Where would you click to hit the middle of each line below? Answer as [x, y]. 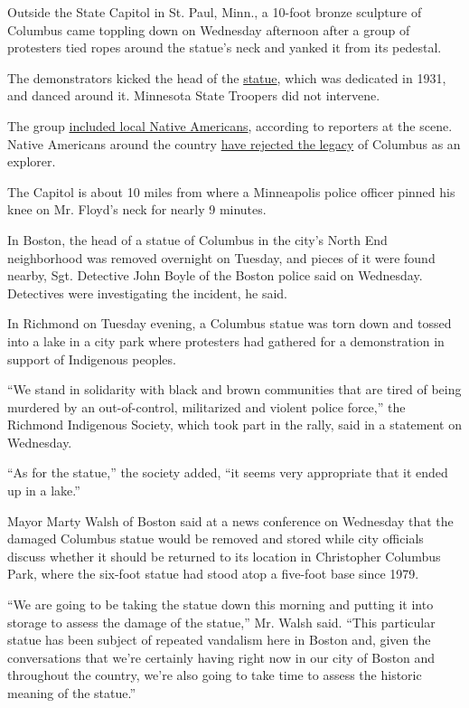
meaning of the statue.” [72, 693]
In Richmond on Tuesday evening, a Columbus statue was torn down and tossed [230, 323]
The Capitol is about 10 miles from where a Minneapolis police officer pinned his [231, 191]
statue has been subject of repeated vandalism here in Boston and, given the [219, 640]
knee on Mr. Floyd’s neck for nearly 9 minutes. [137, 209]
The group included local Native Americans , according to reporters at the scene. [230, 125]
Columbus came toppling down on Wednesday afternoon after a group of [209, 29]
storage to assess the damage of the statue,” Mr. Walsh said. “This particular [221, 622]
